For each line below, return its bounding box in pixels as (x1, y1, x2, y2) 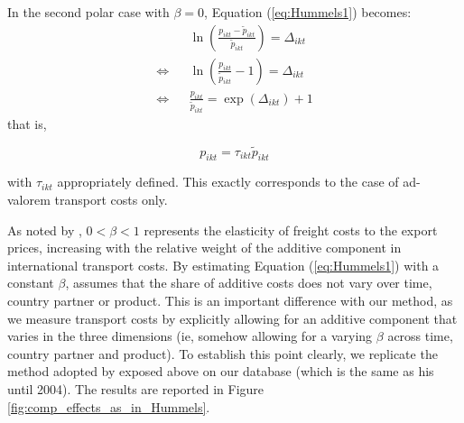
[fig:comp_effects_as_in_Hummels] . (7, 397, 210, 416)
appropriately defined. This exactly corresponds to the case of (57, 172, 399, 191)
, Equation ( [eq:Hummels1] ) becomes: (204, 3, 412, 21)
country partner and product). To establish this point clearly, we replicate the (7, 344, 438, 363)
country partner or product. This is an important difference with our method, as (7, 290, 453, 309)
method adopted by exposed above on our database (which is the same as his (7, 362, 434, 381)
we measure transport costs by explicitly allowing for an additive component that (7, 308, 458, 327)
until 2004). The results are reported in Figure (7, 379, 264, 398)
